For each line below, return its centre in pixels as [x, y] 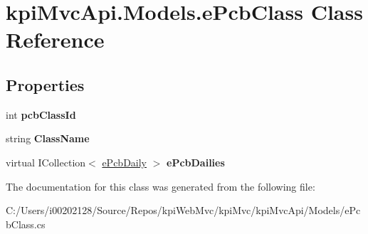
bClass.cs [26, 224]
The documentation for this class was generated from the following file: [161, 186]
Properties [45, 84]
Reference [55, 39]
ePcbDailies [196, 162]
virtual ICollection [46, 162]
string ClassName [48, 138]
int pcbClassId [41, 114]
